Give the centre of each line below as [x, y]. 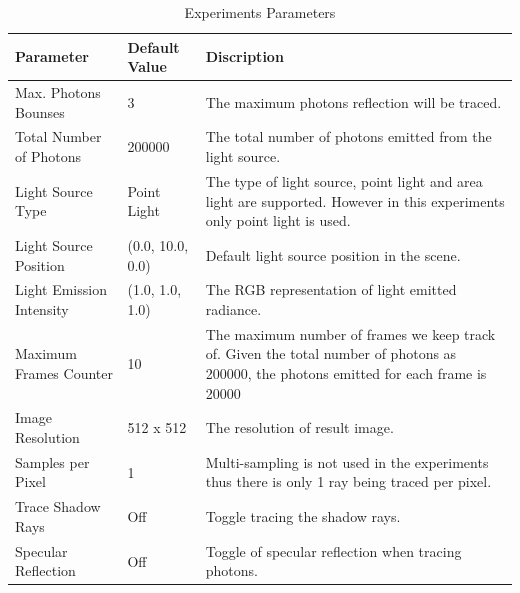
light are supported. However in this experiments [355, 200]
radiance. [233, 308]
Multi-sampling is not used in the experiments [347, 461]
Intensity [42, 308]
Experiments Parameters [260, 12]
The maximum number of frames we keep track [350, 333]
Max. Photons [58, 92]
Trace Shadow [58, 506]
